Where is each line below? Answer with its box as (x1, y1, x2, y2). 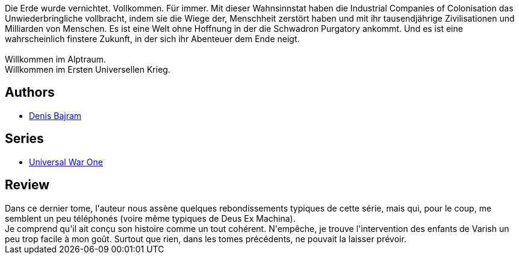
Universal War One (29, 156, 103, 167)
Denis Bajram (29, 110, 82, 121)
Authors (5, 85, 55, 100)
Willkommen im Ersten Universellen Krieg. (5, 64, 170, 75)
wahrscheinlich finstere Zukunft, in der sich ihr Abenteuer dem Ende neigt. (5, 34, 300, 44)
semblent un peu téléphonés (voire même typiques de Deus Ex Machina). (5, 213, 296, 224)
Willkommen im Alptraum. (5, 54, 107, 64)
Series (5, 131, 44, 147)
